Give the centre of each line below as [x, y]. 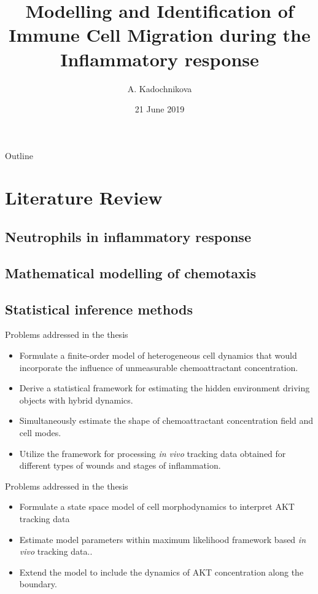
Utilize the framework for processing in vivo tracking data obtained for [153, 453]
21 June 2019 [160, 109]
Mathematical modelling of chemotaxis [131, 272]
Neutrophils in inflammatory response [128, 237]
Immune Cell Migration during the [160, 35]
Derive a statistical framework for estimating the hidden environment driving [165, 388]
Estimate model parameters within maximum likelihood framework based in [162, 539]
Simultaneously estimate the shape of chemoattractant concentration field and [166, 420]
